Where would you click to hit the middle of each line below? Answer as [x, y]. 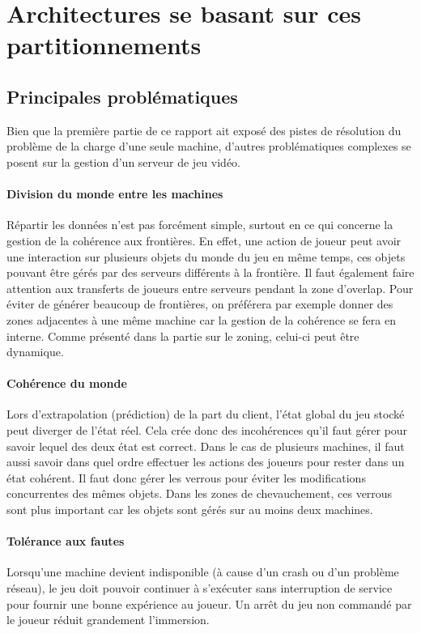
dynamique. [35, 352]
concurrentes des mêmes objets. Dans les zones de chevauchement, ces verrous [200, 493]
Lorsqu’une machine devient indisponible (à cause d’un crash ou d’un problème [203, 572]
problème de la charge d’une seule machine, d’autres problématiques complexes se [209, 146]
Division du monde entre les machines [115, 194]
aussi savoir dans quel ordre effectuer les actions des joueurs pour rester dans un [206, 462]
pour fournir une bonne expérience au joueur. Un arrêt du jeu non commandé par [209, 603]
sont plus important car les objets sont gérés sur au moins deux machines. [190, 510]
